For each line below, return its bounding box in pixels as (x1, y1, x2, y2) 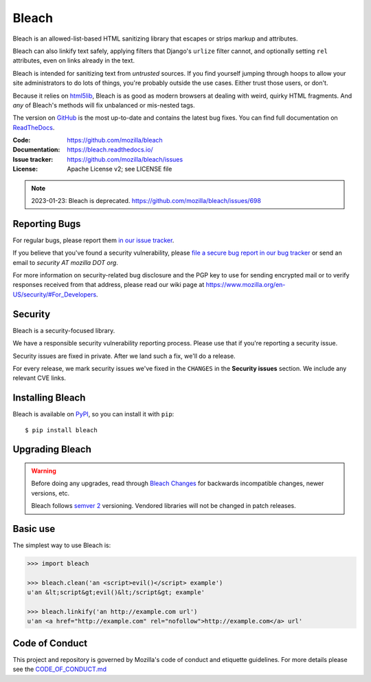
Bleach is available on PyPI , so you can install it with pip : (12, 410, 175, 418)
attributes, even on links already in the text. (12, 56, 135, 65)
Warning (31, 467, 56, 475)
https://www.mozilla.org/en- (205, 281, 286, 289)
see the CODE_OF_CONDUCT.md (12, 665, 106, 674)
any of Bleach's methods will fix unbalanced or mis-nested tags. (12, 100, 195, 109)
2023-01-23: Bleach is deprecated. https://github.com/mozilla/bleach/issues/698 (31, 197, 261, 205)
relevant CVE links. (12, 374, 67, 382)
